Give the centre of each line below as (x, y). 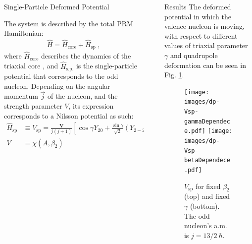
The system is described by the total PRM (69, 23)
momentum (21, 96)
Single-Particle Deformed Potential (57, 6)
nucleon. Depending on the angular (57, 86)
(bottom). (205, 206)
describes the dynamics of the (86, 56)
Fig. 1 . (174, 75)
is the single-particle (106, 66)
